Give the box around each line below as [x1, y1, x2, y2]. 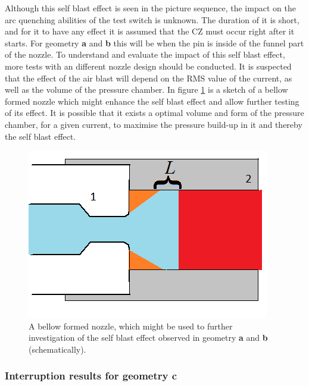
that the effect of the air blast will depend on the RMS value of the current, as [5, 71, 292, 84]
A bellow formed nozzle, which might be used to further [29, 319, 233, 332]
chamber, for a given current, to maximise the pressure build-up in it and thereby [5, 118, 302, 130]
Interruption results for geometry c [5, 368, 177, 383]
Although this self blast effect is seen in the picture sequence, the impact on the [5, 2, 296, 14]
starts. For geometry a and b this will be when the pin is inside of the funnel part [5, 36, 304, 49]
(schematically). [29, 343, 86, 355]
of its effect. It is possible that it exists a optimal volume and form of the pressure [5, 106, 304, 119]
